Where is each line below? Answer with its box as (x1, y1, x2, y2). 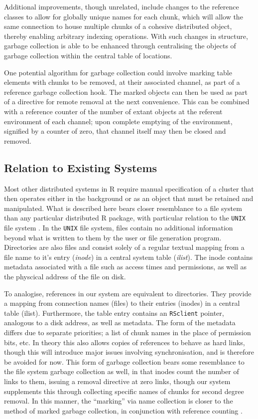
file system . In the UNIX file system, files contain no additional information (4, 222, 233, 232)
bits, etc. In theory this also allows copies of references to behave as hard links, (4, 337, 245, 347)
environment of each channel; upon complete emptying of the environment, (4, 116, 233, 126)
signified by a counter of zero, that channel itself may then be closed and (4, 126, 226, 136)
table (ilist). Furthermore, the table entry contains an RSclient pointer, (4, 307, 224, 318)
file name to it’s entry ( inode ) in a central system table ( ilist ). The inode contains (4, 251, 253, 262)
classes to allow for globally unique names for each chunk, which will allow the (4, 11, 243, 21)
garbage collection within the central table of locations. (4, 50, 172, 60)
